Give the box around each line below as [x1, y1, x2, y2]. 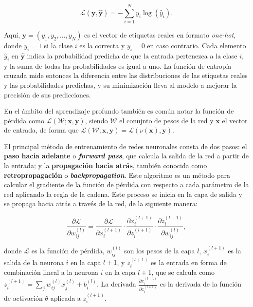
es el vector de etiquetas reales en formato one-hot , [84, 30, 236, 40]
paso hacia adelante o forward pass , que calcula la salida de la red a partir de [4, 151, 249, 161]
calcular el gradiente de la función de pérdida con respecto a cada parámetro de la [4, 179, 249, 190]
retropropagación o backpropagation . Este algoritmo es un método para [4, 170, 230, 180]
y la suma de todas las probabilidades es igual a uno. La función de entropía [4, 60, 232, 71]
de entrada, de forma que [4, 125, 79, 135]
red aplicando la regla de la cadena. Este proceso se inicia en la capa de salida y [4, 189, 242, 199]
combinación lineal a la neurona [4, 267, 99, 277]
